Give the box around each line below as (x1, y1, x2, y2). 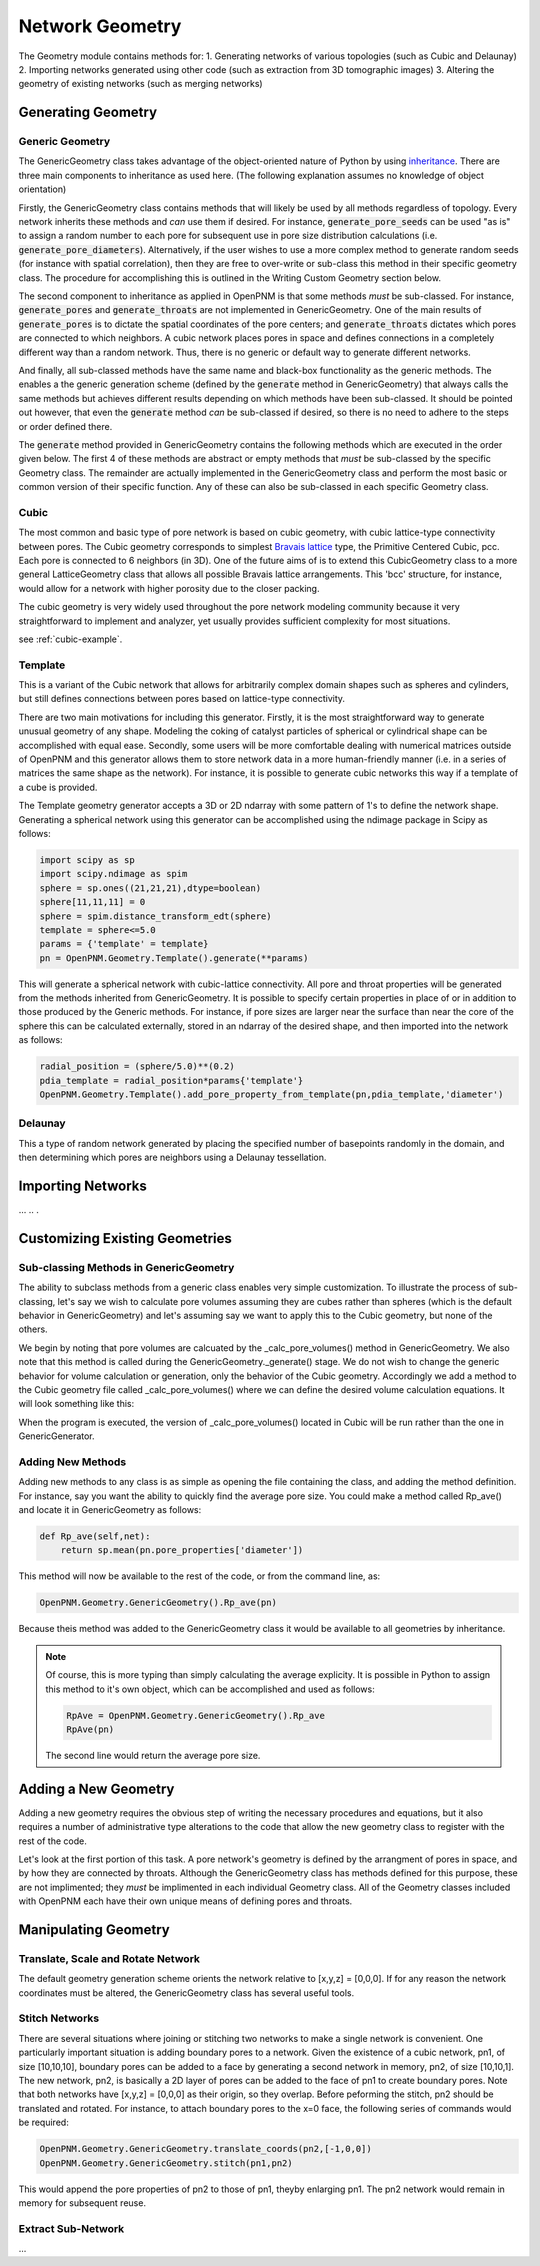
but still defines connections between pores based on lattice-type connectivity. (18, 693, 345, 705)
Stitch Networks (18, 2011, 100, 2025)
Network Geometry (18, 15, 182, 37)
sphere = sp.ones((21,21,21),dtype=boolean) (39, 882, 262, 894)
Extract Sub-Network (18, 2221, 125, 2235)
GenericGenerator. (18, 1430, 95, 1442)
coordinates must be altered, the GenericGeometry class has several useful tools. (18, 1986, 355, 1999)
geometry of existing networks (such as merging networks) (18, 78, 264, 90)
